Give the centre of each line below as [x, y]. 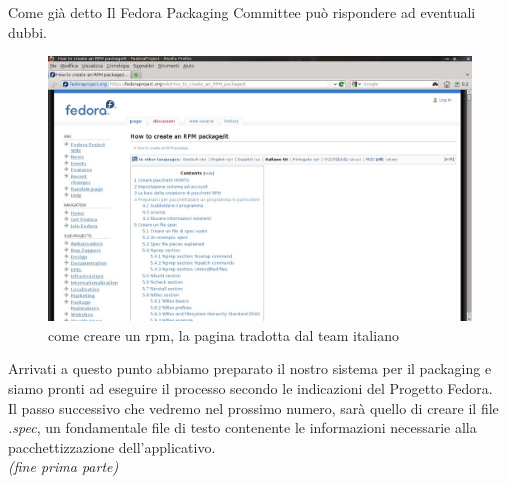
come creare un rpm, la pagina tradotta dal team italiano [223, 334]
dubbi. [27, 31]
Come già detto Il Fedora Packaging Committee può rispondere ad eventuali [242, 12]
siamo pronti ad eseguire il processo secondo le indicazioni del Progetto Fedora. [250, 387]
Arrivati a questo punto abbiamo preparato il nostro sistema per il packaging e [250, 368]
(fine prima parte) [63, 466]
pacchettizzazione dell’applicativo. [112, 446]
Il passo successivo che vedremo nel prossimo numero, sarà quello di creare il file [253, 407]
